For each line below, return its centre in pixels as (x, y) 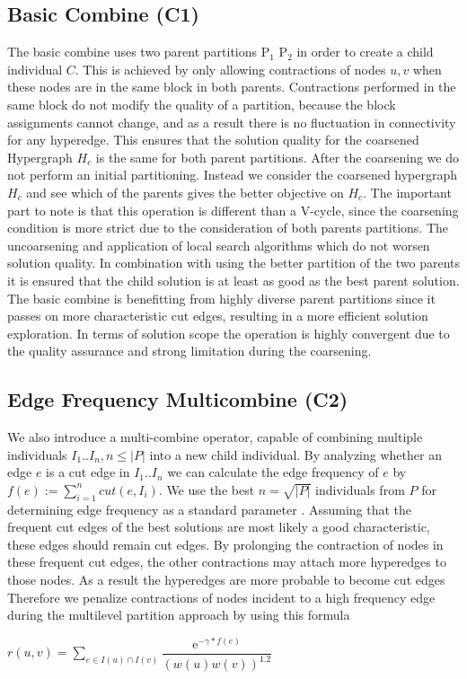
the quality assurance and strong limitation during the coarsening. (189, 351)
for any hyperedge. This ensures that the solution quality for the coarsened (213, 140)
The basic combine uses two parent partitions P (139, 52)
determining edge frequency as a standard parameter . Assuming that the (210, 509)
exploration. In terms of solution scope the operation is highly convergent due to (229, 333)
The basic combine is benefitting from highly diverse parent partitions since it (221, 298)
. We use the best (207, 489)
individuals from (360, 489)
